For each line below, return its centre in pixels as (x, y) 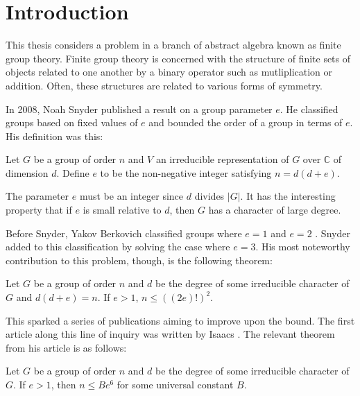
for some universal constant (175, 384)
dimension (27, 172)
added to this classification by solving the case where (118, 247)
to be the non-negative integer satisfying (186, 172)
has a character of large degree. (275, 210)
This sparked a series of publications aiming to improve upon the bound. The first (180, 320)
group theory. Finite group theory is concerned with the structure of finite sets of (178, 58)
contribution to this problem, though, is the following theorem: (139, 260)
